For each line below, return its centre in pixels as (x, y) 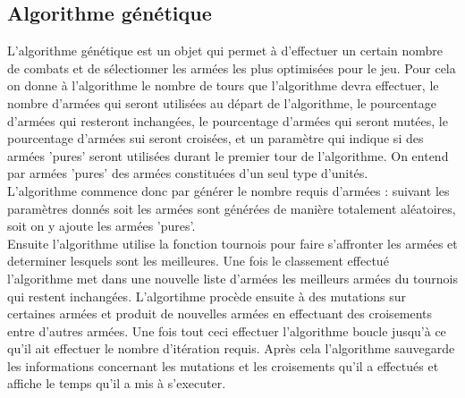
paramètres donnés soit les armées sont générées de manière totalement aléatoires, (232, 208)
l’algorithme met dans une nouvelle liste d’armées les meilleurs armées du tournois (232, 278)
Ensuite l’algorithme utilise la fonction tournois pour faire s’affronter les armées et (232, 243)
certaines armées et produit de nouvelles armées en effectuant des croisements (220, 313)
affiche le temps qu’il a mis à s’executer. (117, 383)
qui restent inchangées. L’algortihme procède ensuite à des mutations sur (207, 296)
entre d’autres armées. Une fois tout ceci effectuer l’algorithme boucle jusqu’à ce (227, 330)
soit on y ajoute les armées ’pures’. (101, 226)
